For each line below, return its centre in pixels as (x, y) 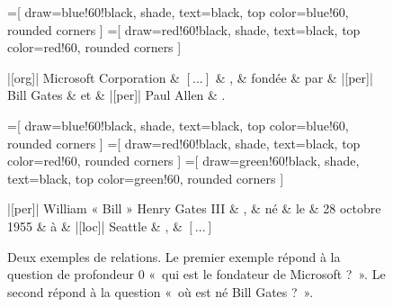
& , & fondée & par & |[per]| (294, 77)
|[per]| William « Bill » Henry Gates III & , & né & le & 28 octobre (194, 208)
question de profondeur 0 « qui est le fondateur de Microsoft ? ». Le (196, 274)
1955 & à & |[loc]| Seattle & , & (95, 226)
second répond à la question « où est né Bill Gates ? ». (161, 291)
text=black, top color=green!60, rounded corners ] (146, 178)
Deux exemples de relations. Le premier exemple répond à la (174, 256)
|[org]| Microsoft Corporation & (94, 77)
